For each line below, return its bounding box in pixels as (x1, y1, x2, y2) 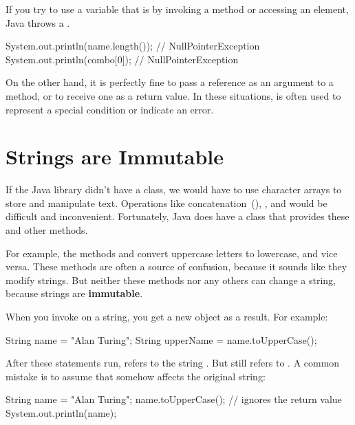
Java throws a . (6, 15, 70, 30)
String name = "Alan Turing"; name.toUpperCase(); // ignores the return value (6, 392, 342, 406)
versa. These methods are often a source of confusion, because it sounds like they (6, 259, 347, 274)
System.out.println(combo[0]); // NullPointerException (6, 52, 239, 66)
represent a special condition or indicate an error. (6, 102, 214, 116)
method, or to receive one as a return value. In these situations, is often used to (6, 88, 341, 102)
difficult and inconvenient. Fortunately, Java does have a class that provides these (6, 209, 349, 224)
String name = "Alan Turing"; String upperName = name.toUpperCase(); (6, 332, 317, 347)
